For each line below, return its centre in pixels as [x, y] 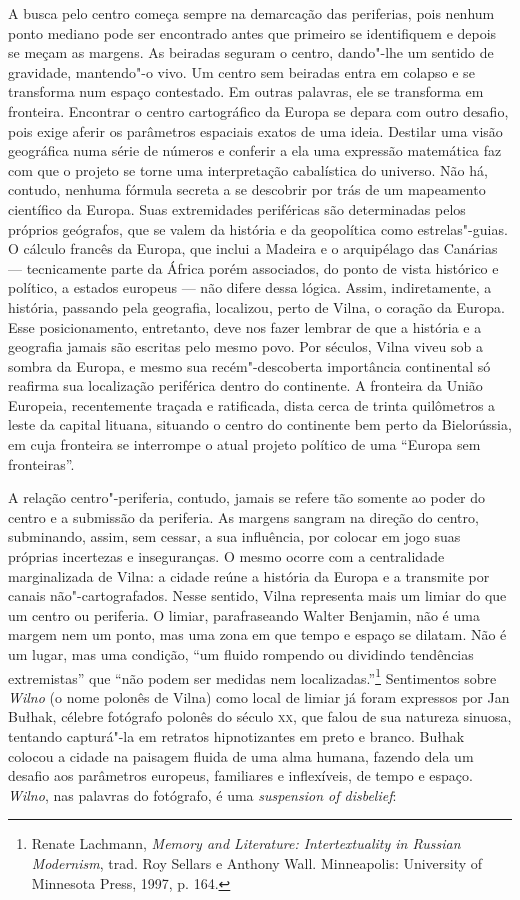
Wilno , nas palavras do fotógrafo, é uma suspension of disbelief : [202, 794]
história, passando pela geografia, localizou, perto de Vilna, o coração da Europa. [256, 306]
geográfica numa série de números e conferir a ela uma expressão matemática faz [255, 150]
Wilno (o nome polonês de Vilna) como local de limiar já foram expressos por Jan [259, 696]
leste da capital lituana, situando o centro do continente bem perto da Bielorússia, [260, 424]
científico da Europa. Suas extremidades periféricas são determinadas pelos [237, 208]
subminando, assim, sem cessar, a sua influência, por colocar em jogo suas [234, 536]
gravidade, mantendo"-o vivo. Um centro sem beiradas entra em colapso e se [241, 71]
